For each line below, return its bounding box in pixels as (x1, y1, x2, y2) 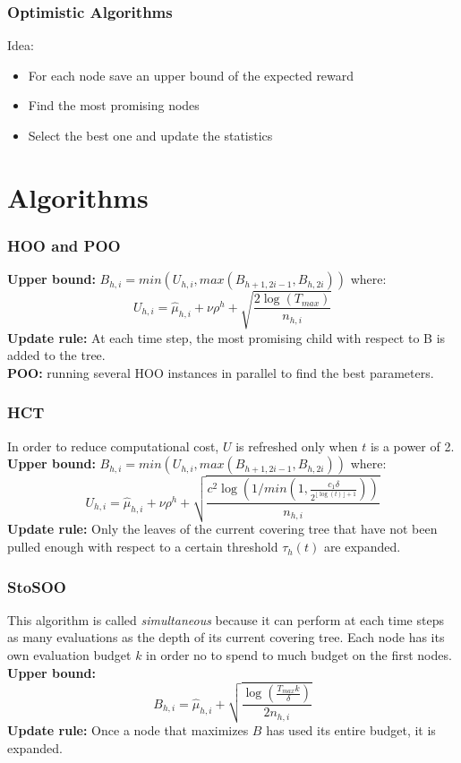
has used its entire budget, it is (266, 721, 436, 740)
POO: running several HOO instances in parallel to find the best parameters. (7, 363, 434, 381)
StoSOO (7, 575, 66, 597)
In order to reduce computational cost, (7, 436, 219, 455)
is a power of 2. (370, 436, 455, 455)
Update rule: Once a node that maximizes (7, 721, 249, 740)
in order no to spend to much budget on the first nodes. (146, 646, 452, 664)
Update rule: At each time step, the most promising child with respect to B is (7, 328, 446, 347)
